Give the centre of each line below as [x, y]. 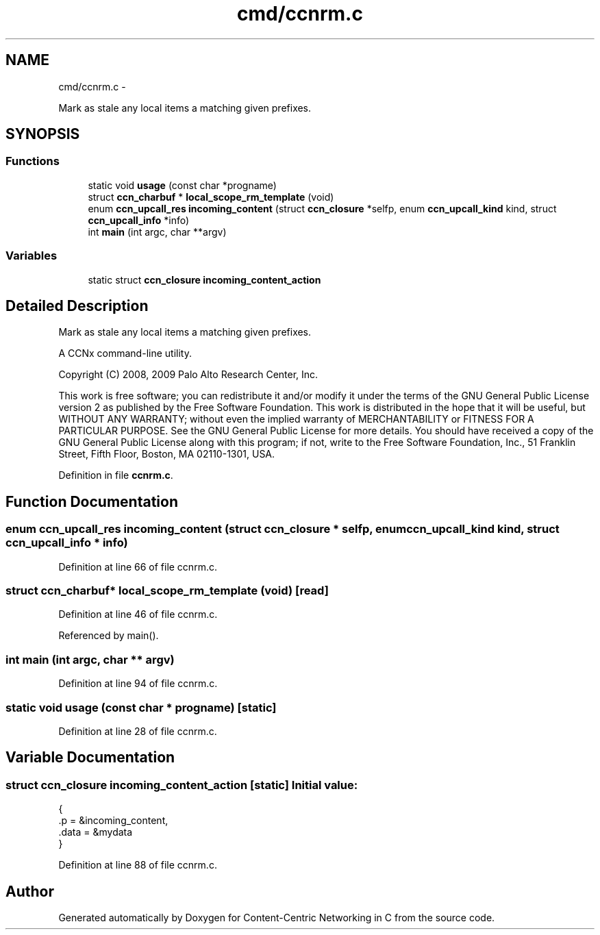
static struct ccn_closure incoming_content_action [204, 279]
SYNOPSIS [43, 134]
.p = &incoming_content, [113, 821]
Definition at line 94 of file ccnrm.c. [138, 684]
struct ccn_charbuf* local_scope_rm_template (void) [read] [167, 590]
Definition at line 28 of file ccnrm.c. [138, 731]
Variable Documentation [90, 758]
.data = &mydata [96, 832]
